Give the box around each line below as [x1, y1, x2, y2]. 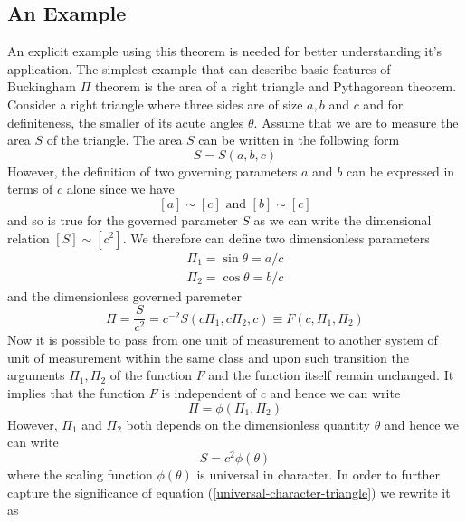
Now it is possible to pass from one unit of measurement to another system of [7, 330, 438, 349]
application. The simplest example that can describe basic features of [7, 59, 391, 78]
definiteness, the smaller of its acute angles [7, 112, 244, 131]
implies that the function [7, 384, 146, 403]
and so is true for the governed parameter [7, 210, 238, 229]
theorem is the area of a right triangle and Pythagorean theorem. [95, 77, 457, 96]
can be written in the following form [198, 130, 400, 149]
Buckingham [7, 77, 77, 96]
